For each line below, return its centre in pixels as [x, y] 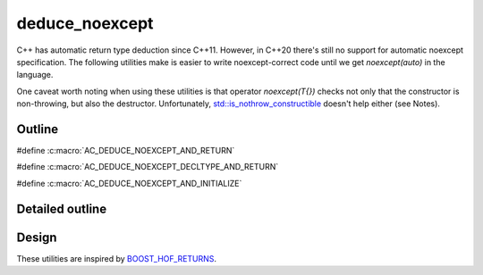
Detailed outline [62, 208]
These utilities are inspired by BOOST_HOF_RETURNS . [117, 258]
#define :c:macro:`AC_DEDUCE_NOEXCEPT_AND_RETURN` [126, 151]
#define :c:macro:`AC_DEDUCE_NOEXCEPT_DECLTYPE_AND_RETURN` [148, 167]
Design [37, 237]
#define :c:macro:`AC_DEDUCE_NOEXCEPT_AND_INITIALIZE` [129, 183]
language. [35, 75]
